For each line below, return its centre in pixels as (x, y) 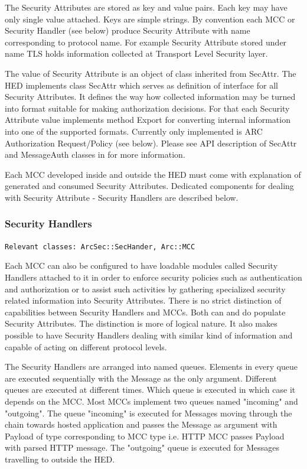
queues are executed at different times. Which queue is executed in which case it (150, 390)
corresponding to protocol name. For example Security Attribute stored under (146, 42)
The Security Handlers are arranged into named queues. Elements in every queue (151, 367)
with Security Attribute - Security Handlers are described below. (122, 197)
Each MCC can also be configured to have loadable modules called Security (141, 266)
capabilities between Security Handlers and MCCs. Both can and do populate (145, 312)
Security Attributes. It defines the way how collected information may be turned (150, 97)
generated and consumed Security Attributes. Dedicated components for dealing (149, 186)
